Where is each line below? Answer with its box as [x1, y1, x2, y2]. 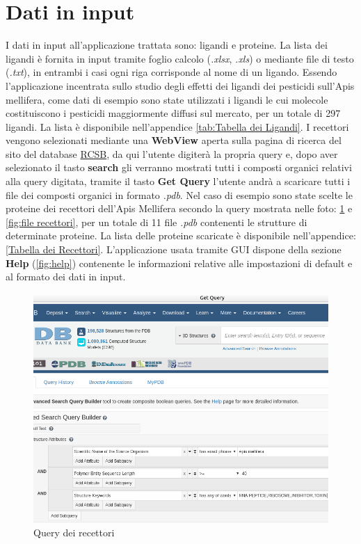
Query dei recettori [33, 525, 115, 540]
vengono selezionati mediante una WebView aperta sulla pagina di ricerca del [6, 133, 342, 147]
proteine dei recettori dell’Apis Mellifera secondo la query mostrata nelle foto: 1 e [6, 201, 353, 216]
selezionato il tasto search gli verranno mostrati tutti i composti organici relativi [6, 160, 352, 175]
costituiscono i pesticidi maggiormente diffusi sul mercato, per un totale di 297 [6, 106, 341, 120]
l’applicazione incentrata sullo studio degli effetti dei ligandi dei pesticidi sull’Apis [6, 78, 355, 93]
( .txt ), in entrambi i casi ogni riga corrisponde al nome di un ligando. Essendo [6, 65, 337, 79]
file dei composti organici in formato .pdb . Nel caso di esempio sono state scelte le [6, 187, 353, 202]
